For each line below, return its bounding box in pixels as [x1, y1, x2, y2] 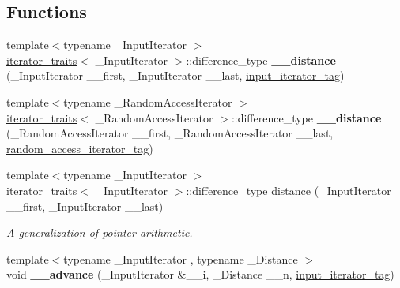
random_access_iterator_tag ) [6, 140, 153, 156]
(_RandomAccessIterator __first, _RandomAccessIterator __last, [6, 125, 334, 141]
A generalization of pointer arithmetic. [6, 224, 193, 241]
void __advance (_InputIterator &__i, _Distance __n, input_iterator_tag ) [6, 266, 394, 282]
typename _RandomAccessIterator [63, 93, 232, 110]
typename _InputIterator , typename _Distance [63, 250, 298, 267]
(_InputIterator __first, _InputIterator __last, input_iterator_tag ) [6, 67, 345, 84]
